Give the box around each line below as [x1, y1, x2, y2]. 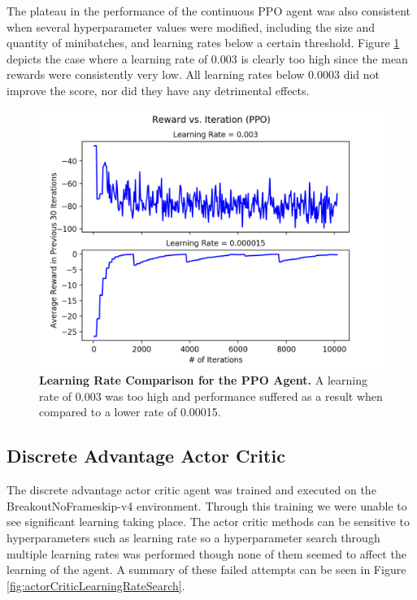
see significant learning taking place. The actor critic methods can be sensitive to [7, 513, 410, 530]
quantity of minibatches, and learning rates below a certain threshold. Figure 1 [7, 34, 400, 51]
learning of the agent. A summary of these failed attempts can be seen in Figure [7, 561, 406, 578]
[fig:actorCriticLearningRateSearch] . [7, 576, 185, 593]
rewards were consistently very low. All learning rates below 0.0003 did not [7, 66, 380, 83]
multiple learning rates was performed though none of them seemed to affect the [7, 545, 406, 562]
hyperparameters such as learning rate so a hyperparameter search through [7, 528, 380, 546]
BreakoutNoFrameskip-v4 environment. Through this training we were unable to [7, 497, 407, 514]
